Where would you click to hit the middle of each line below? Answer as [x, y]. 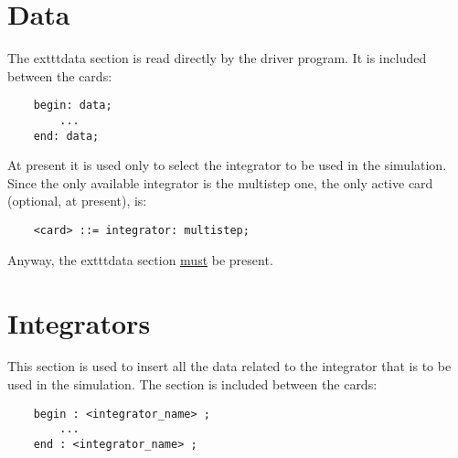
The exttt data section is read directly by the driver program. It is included [217, 58]
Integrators [79, 322]
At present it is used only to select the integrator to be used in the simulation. [227, 165]
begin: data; [73, 106]
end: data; [66, 136]
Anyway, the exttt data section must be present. [140, 259]
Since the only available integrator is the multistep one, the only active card [220, 182]
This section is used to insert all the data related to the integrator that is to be [229, 366]
